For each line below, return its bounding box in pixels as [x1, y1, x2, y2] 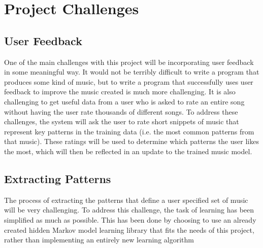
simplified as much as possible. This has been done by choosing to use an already [4, 214, 256, 225]
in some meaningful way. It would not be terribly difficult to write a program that [4, 66, 259, 77]
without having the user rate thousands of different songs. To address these [4, 106, 238, 117]
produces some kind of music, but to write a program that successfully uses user [4, 76, 253, 87]
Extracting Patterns [4, 170, 111, 186]
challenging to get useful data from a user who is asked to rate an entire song [4, 96, 245, 107]
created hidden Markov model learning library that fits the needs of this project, [4, 224, 254, 235]
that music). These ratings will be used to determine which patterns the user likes [4, 136, 259, 147]
